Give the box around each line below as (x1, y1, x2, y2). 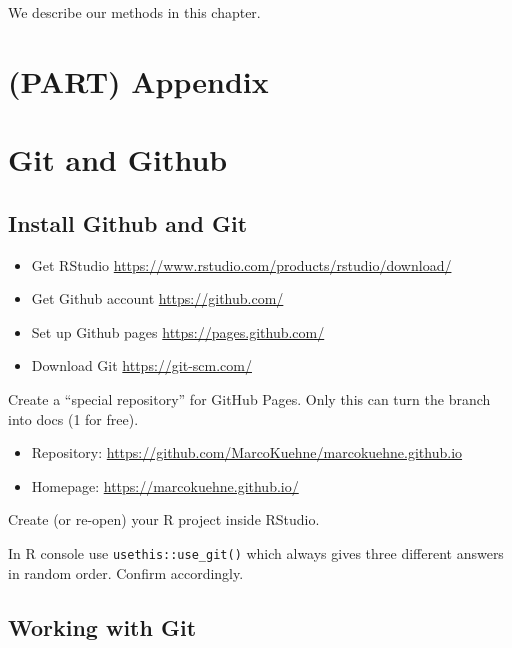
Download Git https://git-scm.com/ (31, 355, 252, 376)
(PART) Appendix (8, 60, 269, 101)
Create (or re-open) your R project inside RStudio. (8, 509, 320, 530)
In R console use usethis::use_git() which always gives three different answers (8, 542, 504, 563)
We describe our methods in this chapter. (8, 2, 261, 22)
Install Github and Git (8, 207, 248, 238)
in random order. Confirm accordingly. (8, 562, 244, 583)
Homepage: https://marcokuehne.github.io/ (31, 475, 299, 496)
